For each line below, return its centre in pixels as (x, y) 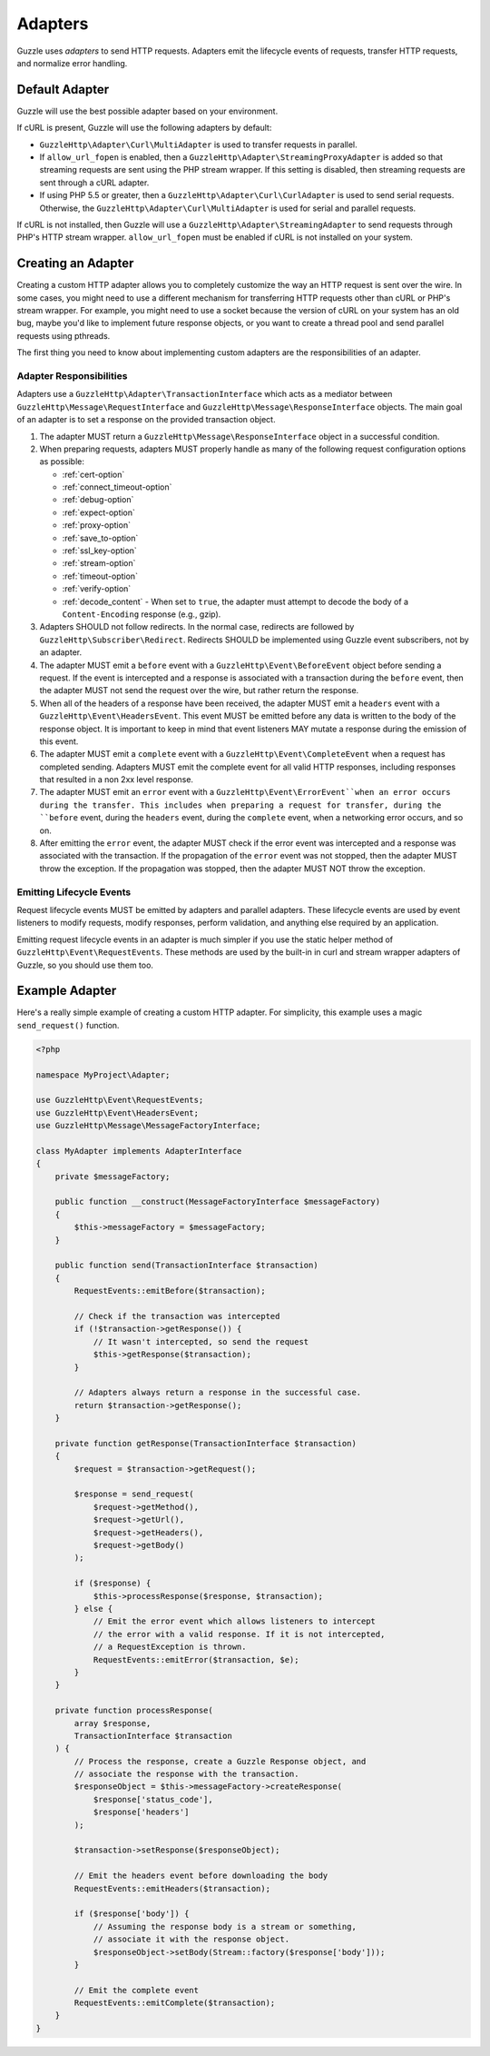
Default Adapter (63, 89)
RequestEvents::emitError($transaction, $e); (196, 1659)
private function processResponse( (134, 1711)
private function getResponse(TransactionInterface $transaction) (206, 1443)
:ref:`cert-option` (93, 474)
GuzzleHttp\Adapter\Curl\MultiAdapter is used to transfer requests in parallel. (198, 144)
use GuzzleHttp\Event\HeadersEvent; (118, 1112)
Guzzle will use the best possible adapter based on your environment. (147, 111)
